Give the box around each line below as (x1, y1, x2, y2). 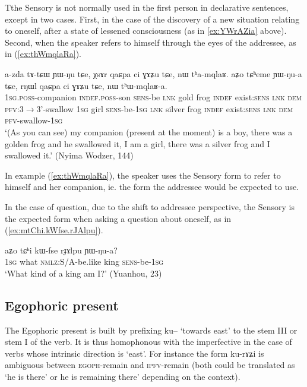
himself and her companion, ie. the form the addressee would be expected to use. (5, 180, 299, 193)
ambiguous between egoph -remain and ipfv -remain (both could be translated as (5, 359, 295, 371)
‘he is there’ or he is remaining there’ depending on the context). (5, 370, 240, 383)
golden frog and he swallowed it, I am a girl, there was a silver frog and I (5, 137, 270, 150)
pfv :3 (5, 102, 24, 115)
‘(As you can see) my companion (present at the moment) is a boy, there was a (5, 125, 293, 138)
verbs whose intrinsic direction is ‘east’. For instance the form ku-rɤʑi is (5, 347, 264, 359)
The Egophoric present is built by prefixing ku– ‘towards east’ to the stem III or (5, 323, 297, 336)
